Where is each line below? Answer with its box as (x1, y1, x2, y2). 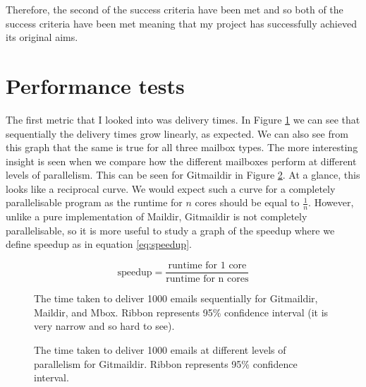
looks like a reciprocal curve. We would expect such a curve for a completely (6, 181, 336, 196)
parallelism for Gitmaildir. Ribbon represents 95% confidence (34, 356, 298, 371)
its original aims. (6, 30, 78, 44)
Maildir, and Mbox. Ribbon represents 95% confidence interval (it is (34, 304, 329, 319)
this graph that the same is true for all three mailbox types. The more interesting (6, 140, 358, 155)
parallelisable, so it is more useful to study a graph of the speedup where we (6, 222, 335, 237)
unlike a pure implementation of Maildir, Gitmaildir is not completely (6, 209, 307, 224)
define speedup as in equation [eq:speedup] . (6, 237, 192, 251)
